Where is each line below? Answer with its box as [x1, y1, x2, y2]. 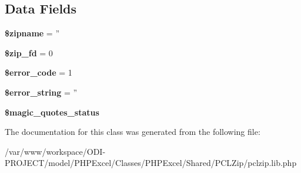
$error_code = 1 [5, 66, 72, 79]
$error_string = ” [5, 86, 78, 98]
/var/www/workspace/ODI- [5, 145, 106, 157]
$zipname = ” [5, 27, 60, 39]
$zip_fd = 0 [5, 46, 53, 59]
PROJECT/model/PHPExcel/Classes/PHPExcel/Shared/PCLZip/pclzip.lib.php [5, 157, 297, 169]
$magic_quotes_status [5, 106, 99, 118]
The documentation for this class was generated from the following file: [5, 125, 260, 138]
